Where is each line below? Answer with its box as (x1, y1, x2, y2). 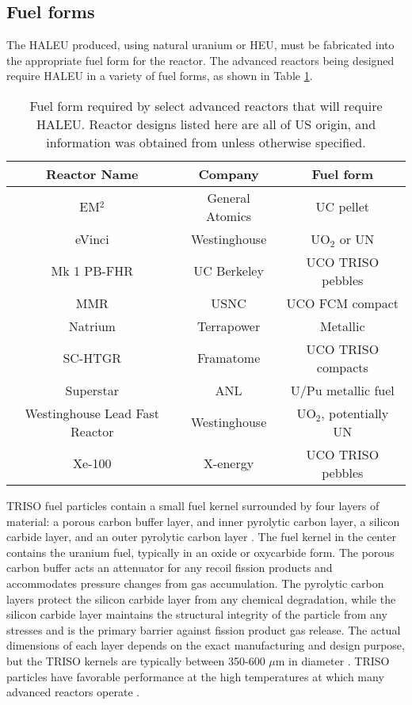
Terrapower (196, 316, 261, 335)
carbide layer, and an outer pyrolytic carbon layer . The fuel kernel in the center (6, 528, 396, 545)
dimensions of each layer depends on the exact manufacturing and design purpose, (6, 637, 405, 654)
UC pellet (315, 197, 370, 216)
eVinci (74, 229, 109, 248)
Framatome (196, 349, 261, 368)
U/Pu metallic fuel (290, 380, 395, 399)
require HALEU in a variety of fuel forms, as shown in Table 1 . (6, 67, 313, 84)
